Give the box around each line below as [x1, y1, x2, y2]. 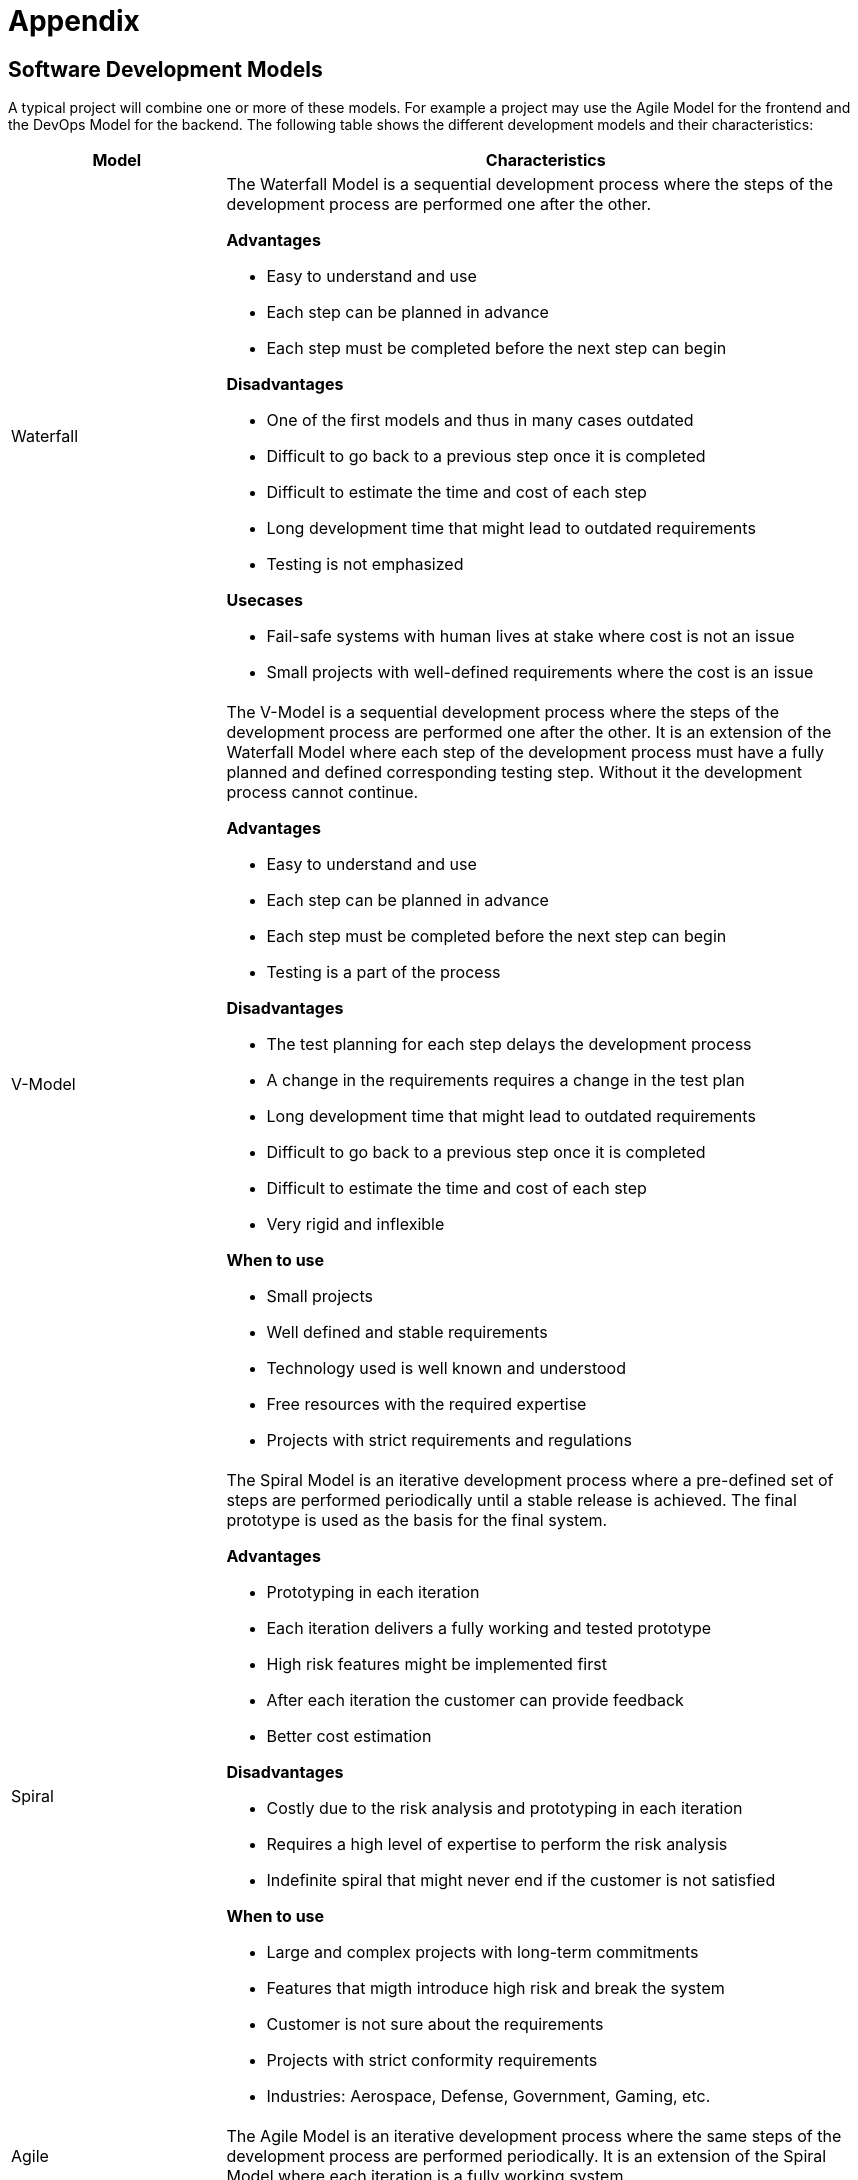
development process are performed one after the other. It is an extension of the [226, 722, 832, 743]
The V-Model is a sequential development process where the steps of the [226, 702, 780, 723]
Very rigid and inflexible [266, 1214, 445, 1235]
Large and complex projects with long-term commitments [266, 1942, 699, 1963]
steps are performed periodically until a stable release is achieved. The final [226, 1490, 797, 1511]
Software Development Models [8, 56, 323, 82]
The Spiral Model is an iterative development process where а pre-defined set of [226, 1470, 834, 1491]
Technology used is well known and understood [266, 1358, 626, 1379]
